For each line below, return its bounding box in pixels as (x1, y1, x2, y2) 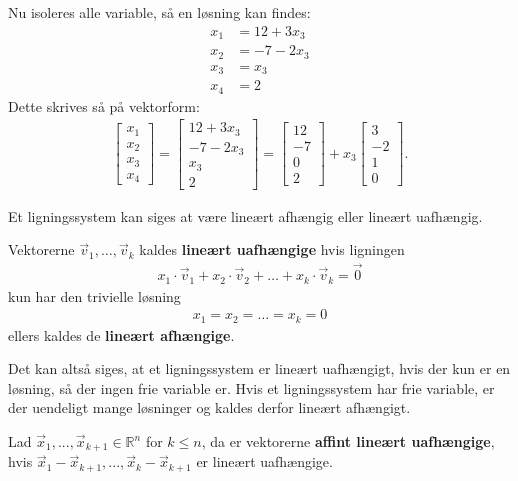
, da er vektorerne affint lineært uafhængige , (201, 431, 495, 451)
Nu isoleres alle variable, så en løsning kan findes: (8, 2, 311, 22)
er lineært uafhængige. (196, 451, 333, 472)
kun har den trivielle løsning (8, 285, 181, 306)
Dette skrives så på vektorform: (8, 95, 200, 116)
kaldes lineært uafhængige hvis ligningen (139, 239, 405, 260)
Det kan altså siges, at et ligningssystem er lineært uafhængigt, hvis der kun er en (8, 358, 511, 379)
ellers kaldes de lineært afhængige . (8, 324, 235, 345)
